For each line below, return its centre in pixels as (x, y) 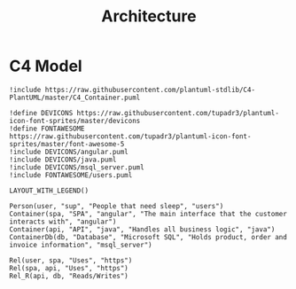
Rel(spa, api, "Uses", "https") (69, 268)
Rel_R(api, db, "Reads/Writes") (69, 276)
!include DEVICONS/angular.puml (69, 152)
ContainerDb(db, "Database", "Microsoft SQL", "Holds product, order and (148, 237)
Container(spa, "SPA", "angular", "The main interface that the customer (148, 214)
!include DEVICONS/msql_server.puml (77, 167)
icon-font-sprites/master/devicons (75, 121)
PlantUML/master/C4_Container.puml (75, 98)
